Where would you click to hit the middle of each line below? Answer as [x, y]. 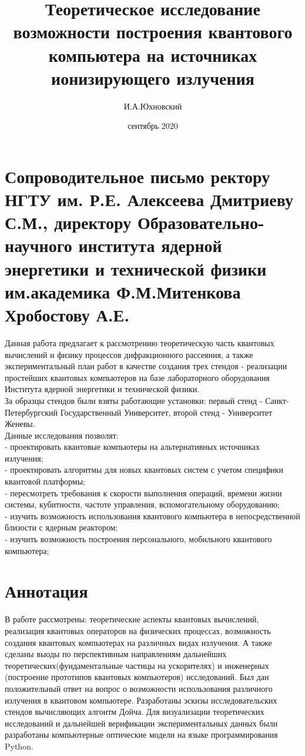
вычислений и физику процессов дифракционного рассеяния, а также [129, 354]
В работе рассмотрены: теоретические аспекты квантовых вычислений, [132, 619]
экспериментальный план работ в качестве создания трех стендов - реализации [146, 366]
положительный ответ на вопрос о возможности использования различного [139, 688]
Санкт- [277, 400]
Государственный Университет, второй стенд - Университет [166, 412]
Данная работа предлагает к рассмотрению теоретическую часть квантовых [140, 342]
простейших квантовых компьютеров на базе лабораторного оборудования [137, 377]
